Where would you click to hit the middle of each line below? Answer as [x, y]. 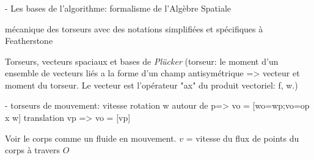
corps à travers [33, 150]
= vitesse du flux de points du [243, 138]
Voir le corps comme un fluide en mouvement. [91, 138]
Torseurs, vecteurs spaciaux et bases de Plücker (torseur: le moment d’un [142, 61]
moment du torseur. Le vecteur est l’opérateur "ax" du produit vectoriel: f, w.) [152, 85]
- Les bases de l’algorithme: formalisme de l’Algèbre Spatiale [118, 8]
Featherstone [29, 41]
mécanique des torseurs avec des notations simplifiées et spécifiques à [134, 28]
